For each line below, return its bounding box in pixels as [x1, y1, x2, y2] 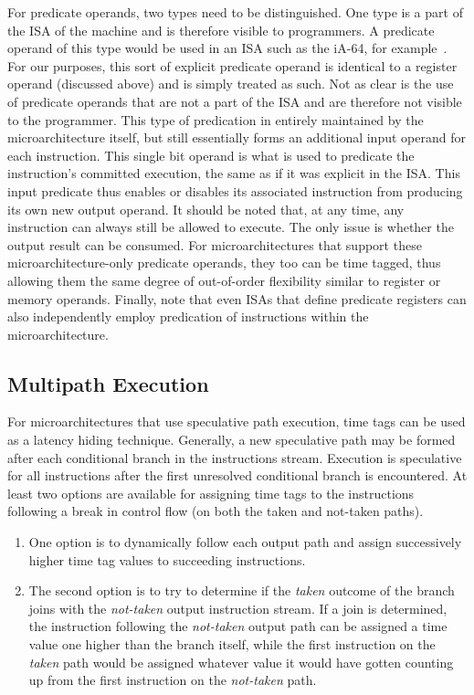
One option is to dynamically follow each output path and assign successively [28, 532, 462, 552]
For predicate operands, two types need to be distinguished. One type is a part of [7, 3, 463, 21]
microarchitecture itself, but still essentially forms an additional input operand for [7, 128, 466, 147]
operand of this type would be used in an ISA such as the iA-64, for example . [7, 38, 448, 58]
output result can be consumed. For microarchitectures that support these [7, 235, 422, 254]
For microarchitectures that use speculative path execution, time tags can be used [7, 412, 466, 431]
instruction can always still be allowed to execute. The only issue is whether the [7, 217, 454, 237]
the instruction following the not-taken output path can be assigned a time [28, 616, 448, 636]
